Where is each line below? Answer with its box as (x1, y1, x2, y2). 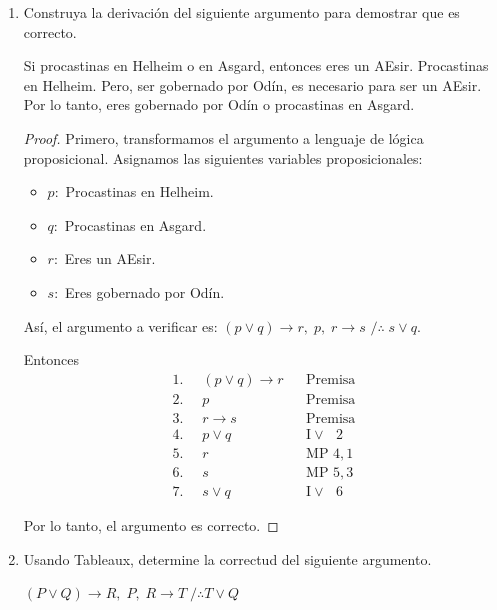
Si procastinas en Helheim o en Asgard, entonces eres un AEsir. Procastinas (23, 55, 489, 76)
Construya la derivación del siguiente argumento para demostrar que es (23, 2, 460, 22)
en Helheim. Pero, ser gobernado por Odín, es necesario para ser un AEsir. (23, 74, 482, 95)
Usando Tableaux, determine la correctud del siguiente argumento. (23, 548, 432, 569)
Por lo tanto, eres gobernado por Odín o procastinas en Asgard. (23, 94, 415, 115)
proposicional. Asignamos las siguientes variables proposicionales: (23, 147, 423, 168)
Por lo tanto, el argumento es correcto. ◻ (23, 514, 279, 535)
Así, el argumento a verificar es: (23, 315, 218, 336)
